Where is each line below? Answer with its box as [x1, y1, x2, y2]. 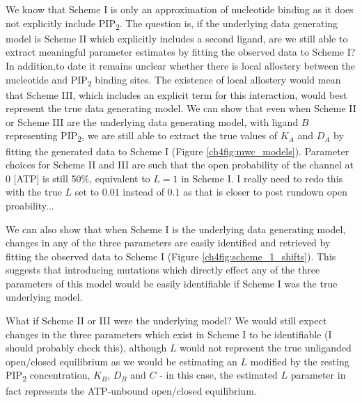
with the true [6, 184, 62, 199]
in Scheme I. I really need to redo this [181, 171, 343, 185]
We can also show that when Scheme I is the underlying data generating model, [6, 221, 346, 236]
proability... [6, 198, 54, 212]
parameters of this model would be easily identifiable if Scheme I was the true [6, 276, 338, 290]
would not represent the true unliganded [180, 340, 352, 355]
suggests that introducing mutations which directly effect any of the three [6, 262, 320, 277]
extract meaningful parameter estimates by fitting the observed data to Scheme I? [6, 45, 356, 59]
